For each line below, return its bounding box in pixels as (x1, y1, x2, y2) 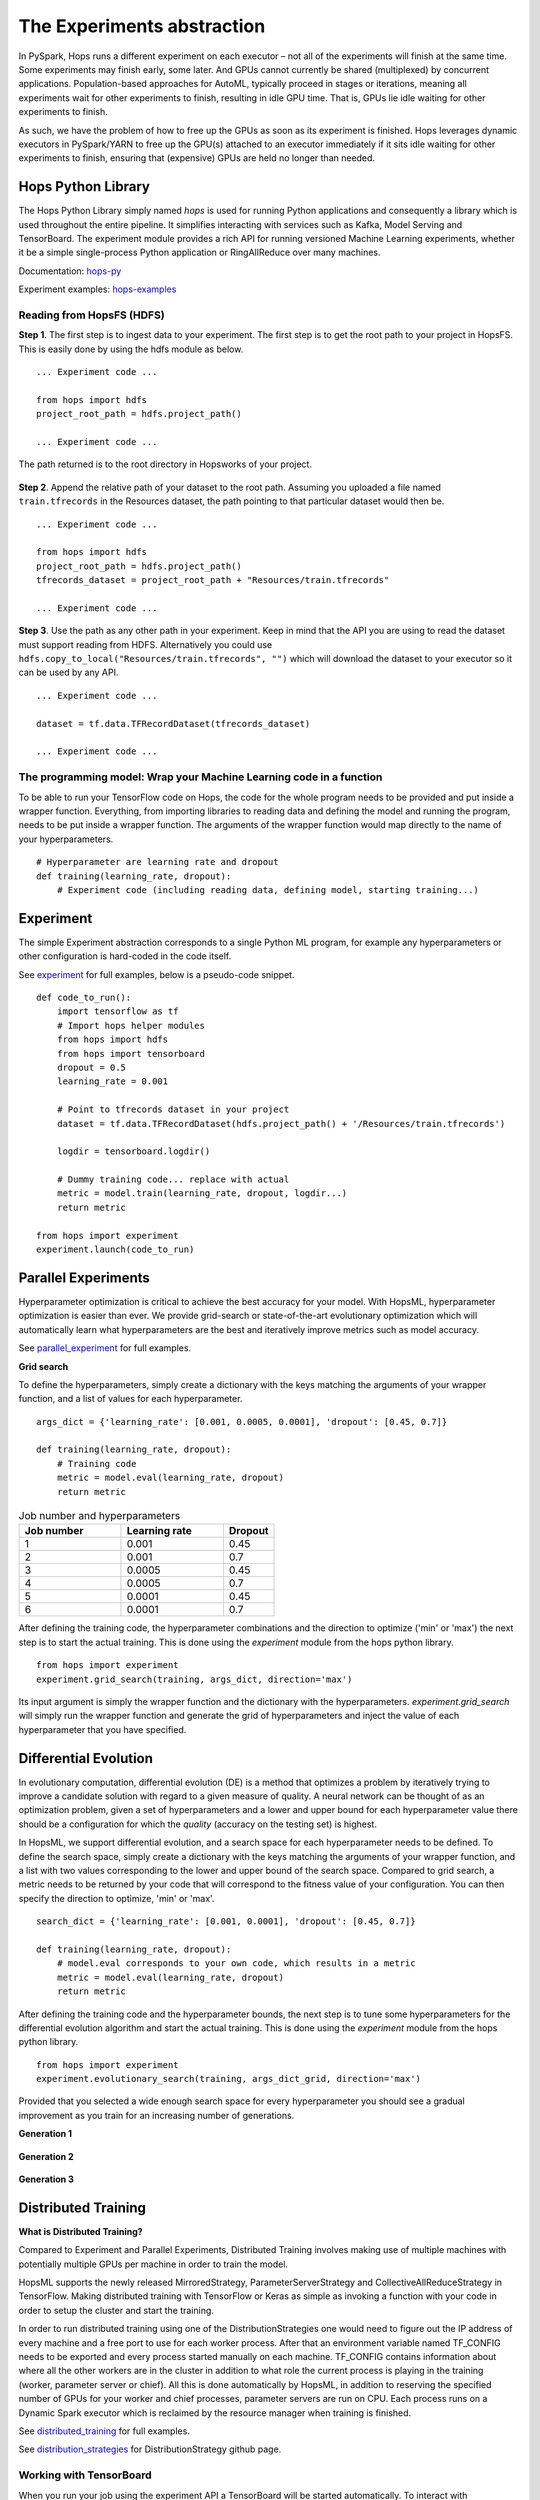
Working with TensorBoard (18, 2468, 152, 2482)
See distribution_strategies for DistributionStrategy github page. (18, 2443, 282, 2455)
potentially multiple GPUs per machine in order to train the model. (18, 2258, 289, 2270)
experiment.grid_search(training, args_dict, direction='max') (36, 1673, 353, 1685)
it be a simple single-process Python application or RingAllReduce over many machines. (18, 246, 381, 259)
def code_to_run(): (36, 992, 132, 1003)
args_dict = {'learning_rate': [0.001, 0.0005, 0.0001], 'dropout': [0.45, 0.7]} (36, 1416, 448, 1427)
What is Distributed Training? (18, 2225, 144, 2237)
